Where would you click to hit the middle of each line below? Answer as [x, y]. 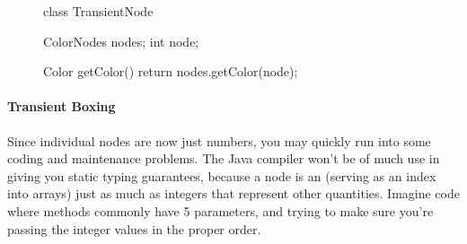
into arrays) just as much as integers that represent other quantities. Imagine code [233, 193]
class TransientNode [98, 11]
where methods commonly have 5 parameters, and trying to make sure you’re [220, 210]
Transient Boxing [62, 106]
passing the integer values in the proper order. [134, 228]
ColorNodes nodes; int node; [121, 41]
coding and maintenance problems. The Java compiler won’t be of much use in [224, 158]
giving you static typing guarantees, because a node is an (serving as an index [222, 175]
